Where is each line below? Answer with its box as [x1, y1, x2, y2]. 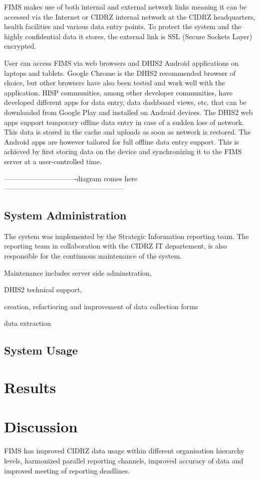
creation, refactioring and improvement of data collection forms [4, 301, 198, 311]
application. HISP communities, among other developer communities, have [4, 87, 233, 97]
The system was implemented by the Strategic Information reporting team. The [4, 230, 249, 241]
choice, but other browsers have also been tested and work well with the [4, 77, 225, 88]
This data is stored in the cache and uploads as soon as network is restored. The [4, 127, 251, 137]
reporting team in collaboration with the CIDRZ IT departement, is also [4, 241, 227, 251]
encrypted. [4, 41, 37, 51]
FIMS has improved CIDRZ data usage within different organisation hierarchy [4, 445, 244, 456]
